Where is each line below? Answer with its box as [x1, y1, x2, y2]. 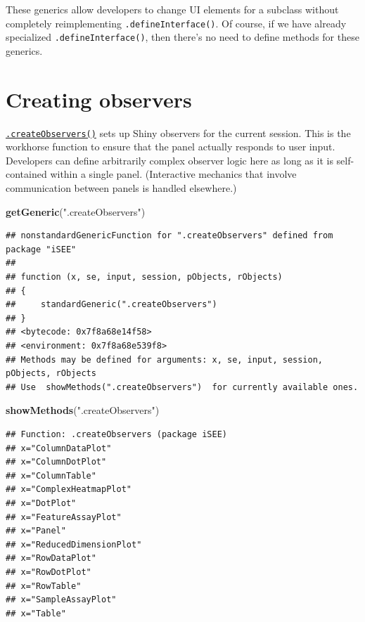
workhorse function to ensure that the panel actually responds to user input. [6, 139, 335, 154]
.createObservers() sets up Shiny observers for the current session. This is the [6, 125, 351, 140]
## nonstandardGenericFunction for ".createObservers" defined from [6, 231, 333, 241]
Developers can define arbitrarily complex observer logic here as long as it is [6, 153, 333, 167]
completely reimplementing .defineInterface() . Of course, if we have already [6, 15, 347, 30]
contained [6, 167, 47, 181]
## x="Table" [6, 608, 66, 618]
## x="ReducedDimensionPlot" [6, 539, 142, 550]
